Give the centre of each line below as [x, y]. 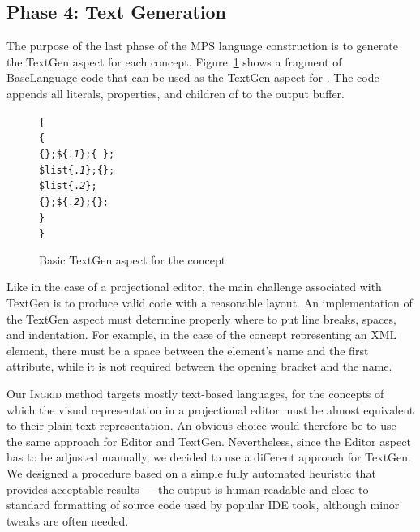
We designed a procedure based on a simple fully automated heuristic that [191, 472]
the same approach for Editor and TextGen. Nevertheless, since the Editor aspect [209, 441]
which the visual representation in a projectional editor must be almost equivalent [210, 409]
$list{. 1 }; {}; [77, 170]
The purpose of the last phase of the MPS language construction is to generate [202, 46]
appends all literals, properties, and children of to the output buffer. [176, 93]
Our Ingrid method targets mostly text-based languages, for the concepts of [195, 393]
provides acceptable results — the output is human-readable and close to [188, 489]
